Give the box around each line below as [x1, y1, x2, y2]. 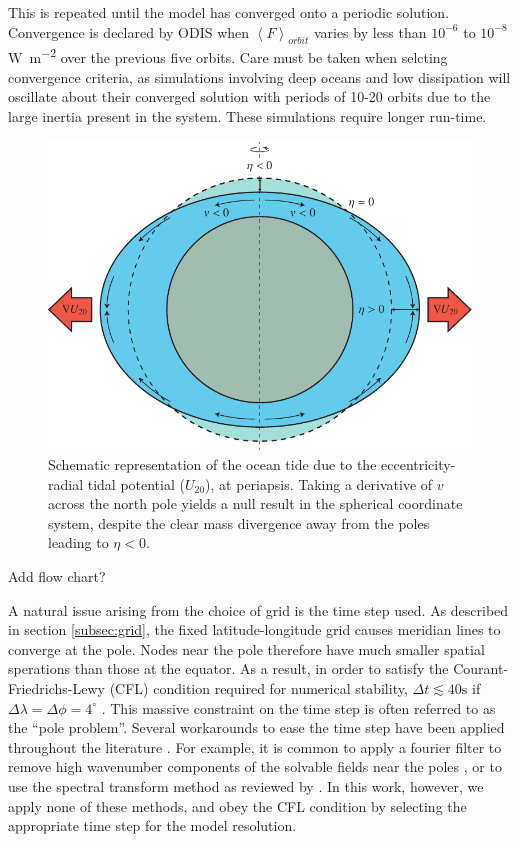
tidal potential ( [87, 473, 185, 494]
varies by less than [313, 21, 427, 42]
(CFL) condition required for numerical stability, [109, 677, 408, 698]
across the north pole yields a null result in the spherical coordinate [48, 493, 463, 514]
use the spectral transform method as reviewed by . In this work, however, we [8, 775, 484, 796]
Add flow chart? [8, 566, 106, 586]
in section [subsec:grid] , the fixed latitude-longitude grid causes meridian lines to [8, 619, 501, 640]
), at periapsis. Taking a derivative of [205, 473, 433, 494]
